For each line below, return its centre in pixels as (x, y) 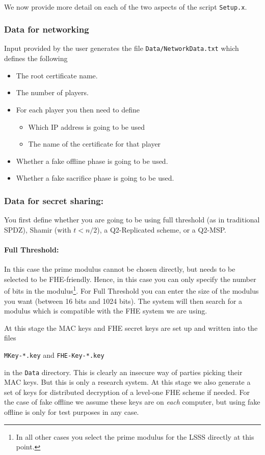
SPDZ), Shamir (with (38, 229)
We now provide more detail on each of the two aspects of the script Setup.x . (126, 6)
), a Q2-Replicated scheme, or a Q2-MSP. (162, 229)
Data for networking (47, 29)
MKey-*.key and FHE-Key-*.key (54, 354)
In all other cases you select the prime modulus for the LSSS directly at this (135, 436)
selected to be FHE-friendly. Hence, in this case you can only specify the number (130, 279)
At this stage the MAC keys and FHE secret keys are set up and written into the (131, 328)
